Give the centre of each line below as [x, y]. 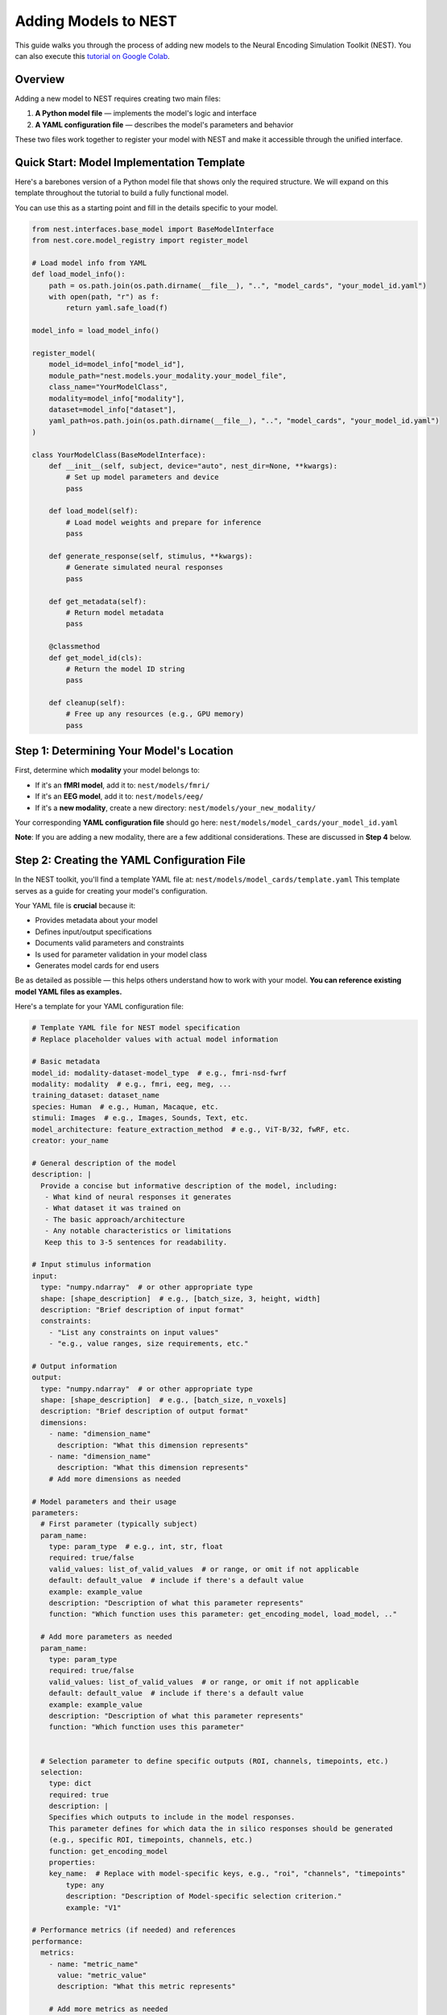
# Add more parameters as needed [106, 1637]
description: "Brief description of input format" [143, 1309]
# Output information [74, 1366]
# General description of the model [104, 1163]
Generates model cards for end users [97, 965]
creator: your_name [70, 1141]
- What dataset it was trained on [113, 1208]
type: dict [70, 1784]
